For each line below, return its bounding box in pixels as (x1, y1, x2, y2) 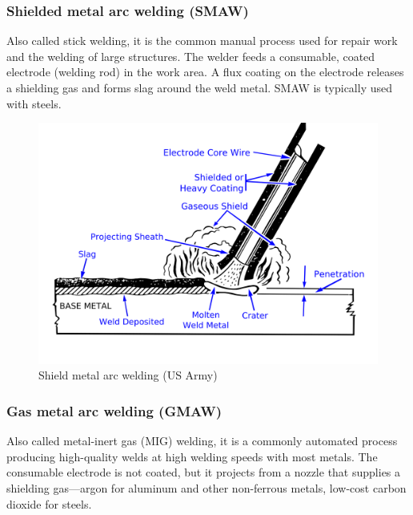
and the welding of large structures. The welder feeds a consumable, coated (6, 47, 375, 64)
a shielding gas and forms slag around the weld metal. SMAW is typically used (6, 79, 392, 95)
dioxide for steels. (6, 495, 92, 512)
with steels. (6, 95, 62, 112)
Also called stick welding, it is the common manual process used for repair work (6, 32, 398, 49)
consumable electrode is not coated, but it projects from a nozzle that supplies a (6, 464, 401, 481)
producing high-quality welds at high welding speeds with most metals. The (6, 448, 378, 464)
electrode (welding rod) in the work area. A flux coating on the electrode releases (6, 63, 404, 80)
